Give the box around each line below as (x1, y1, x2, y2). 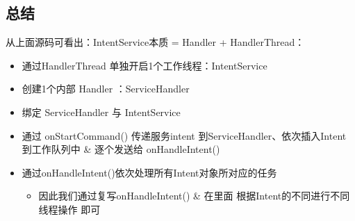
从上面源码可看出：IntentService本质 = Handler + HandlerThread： (6, 35, 305, 49)
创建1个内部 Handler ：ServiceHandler (22, 81, 190, 96)
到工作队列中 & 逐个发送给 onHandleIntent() (22, 142, 220, 156)
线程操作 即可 (38, 202, 101, 216)
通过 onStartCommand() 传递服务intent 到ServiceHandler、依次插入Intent (22, 128, 347, 142)
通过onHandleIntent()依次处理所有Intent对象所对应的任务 (22, 165, 277, 179)
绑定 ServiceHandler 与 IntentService (22, 104, 181, 119)
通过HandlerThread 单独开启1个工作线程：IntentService (22, 58, 267, 72)
